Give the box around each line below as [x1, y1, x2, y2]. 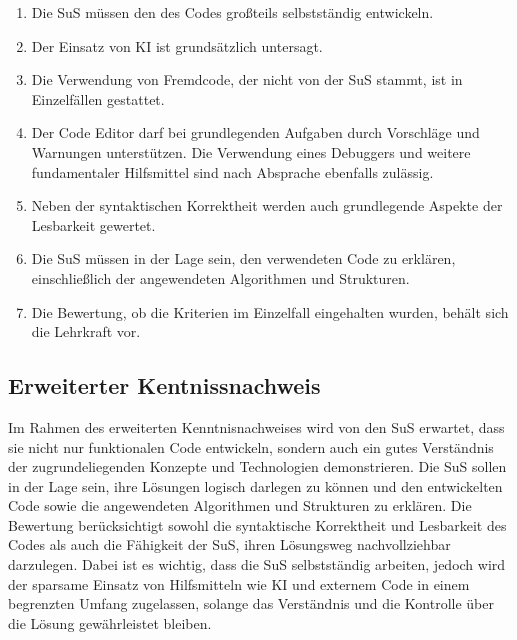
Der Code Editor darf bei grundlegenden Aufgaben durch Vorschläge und [31, 122, 480, 143]
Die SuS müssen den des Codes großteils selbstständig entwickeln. [31, 2, 434, 22]
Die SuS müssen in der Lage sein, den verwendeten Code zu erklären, [31, 248, 456, 269]
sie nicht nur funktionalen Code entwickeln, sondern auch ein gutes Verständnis [8, 436, 494, 457]
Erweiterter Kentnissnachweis [8, 370, 321, 401]
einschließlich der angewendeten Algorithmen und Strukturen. [31, 267, 410, 288]
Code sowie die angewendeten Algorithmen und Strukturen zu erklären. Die [8, 495, 472, 516]
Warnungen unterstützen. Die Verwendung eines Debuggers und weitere [31, 141, 471, 162]
